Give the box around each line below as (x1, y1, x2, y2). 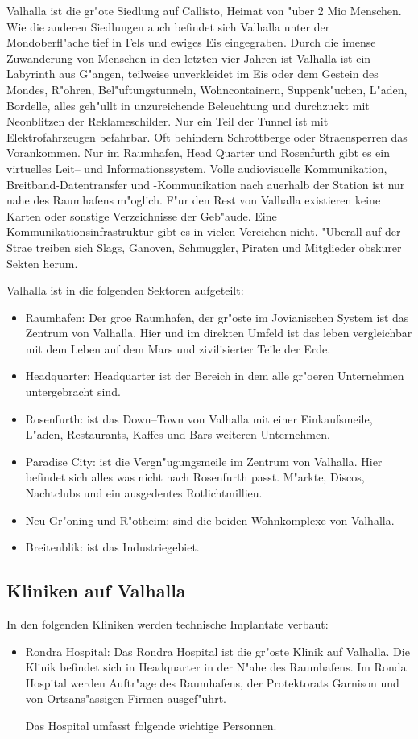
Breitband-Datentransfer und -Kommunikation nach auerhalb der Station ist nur (6, 175, 405, 192)
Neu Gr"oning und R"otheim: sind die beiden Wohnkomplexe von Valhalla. (25, 511, 395, 528)
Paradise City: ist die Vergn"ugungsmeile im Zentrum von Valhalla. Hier (25, 452, 383, 469)
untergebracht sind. (25, 383, 121, 400)
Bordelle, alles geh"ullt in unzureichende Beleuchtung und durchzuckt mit (6, 97, 370, 114)
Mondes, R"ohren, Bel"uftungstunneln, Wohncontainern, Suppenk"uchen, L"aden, (6, 81, 408, 97)
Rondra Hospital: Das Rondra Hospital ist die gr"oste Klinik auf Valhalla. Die (25, 642, 410, 659)
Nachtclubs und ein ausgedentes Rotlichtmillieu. (25, 485, 263, 502)
